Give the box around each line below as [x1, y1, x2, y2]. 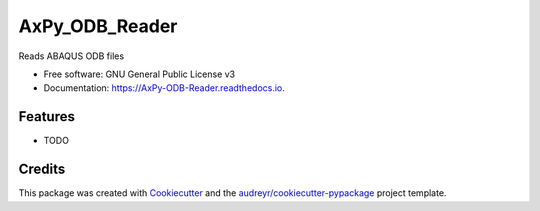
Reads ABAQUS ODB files [18, 50, 125, 62]
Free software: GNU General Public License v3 [43, 68, 236, 80]
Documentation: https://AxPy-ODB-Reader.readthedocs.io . [43, 82, 285, 94]
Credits [18, 161, 66, 178]
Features [18, 108, 75, 125]
